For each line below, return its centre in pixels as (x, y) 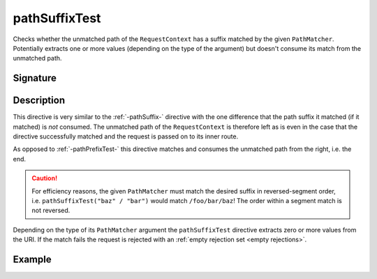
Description (39, 101)
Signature (35, 78)
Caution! (45, 178)
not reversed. (51, 210)
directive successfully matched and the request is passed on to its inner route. (126, 136)
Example (32, 259)
